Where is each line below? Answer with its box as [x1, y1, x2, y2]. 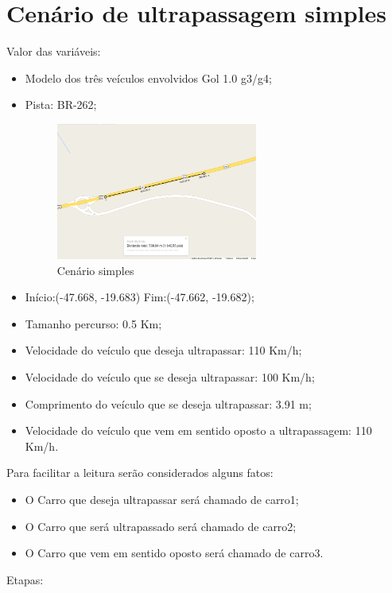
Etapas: [6, 571, 44, 587]
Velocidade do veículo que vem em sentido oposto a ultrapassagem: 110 [25, 422, 372, 439]
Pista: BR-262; [25, 96, 97, 113]
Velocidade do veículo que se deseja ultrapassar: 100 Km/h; [25, 369, 315, 386]
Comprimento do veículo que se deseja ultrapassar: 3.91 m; [25, 395, 312, 412]
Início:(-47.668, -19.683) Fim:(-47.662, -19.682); [25, 289, 254, 305]
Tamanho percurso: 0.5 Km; [25, 315, 162, 331]
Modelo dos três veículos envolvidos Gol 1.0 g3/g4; [25, 69, 272, 86]
